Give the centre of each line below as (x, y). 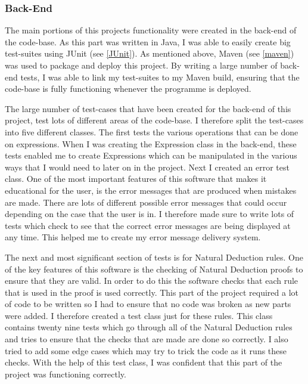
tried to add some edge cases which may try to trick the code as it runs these (146, 350)
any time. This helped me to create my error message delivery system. (133, 237)
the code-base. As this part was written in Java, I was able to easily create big (148, 41)
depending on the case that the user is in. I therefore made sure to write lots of (150, 214)
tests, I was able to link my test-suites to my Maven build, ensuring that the (160, 77)
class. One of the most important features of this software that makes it (136, 179)
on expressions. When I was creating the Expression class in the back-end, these (151, 143)
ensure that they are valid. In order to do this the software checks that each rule (152, 281)
